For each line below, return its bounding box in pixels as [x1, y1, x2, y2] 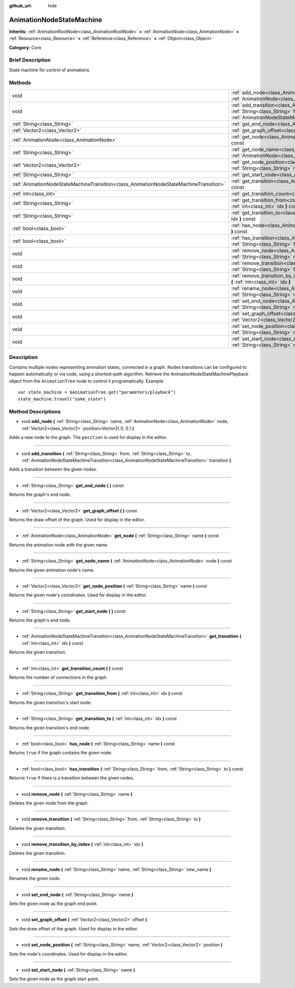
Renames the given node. [9, 875, 61, 881]
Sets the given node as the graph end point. [9, 900, 98, 907]
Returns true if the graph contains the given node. [9, 750, 113, 756]
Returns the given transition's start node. [9, 699, 92, 705]
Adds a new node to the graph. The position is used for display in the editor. [9, 434, 168, 440]
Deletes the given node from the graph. [9, 800, 89, 806]
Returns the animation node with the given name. [9, 541, 109, 548]
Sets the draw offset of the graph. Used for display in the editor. [9, 926, 139, 931]
